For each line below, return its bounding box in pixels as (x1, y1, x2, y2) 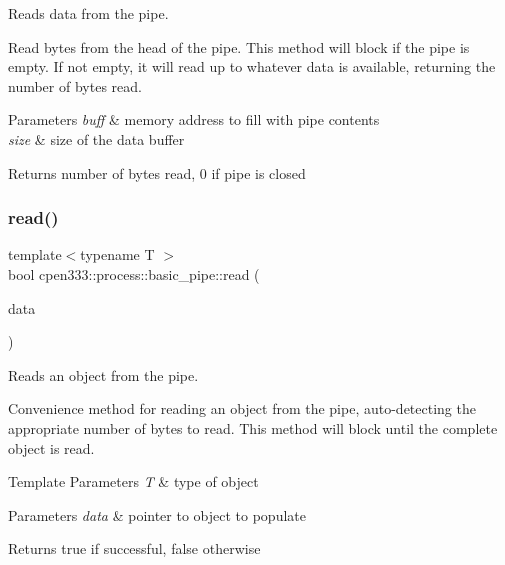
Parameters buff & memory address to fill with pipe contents (8, 109, 380, 130)
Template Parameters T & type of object (8, 471, 259, 492)
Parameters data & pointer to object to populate (8, 504, 306, 525)
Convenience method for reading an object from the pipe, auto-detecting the (8, 398, 476, 419)
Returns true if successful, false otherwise (8, 538, 261, 559)
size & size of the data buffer (8, 128, 185, 149)
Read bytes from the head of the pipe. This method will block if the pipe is (8, 36, 470, 57)
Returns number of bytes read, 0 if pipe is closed (8, 162, 306, 183)
